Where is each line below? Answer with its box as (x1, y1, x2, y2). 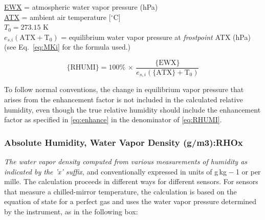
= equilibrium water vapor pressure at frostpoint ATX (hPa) (61, 31, 251, 42)
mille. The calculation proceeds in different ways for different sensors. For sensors (4, 176, 258, 187)
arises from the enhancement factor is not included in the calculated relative (4, 94, 243, 105)
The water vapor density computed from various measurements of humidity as (4, 156, 248, 167)
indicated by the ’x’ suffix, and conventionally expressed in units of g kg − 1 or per (4, 166, 261, 177)
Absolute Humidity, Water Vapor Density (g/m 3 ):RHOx (4, 136, 243, 148)
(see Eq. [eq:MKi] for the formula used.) (4, 41, 131, 52)
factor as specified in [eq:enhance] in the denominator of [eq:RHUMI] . (4, 114, 222, 125)
